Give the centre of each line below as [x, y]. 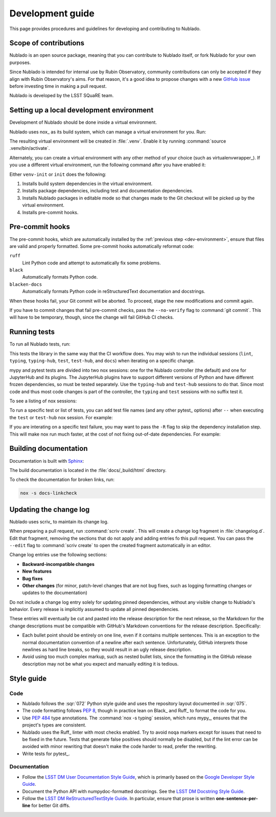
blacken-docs [26, 284]
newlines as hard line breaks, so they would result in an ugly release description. [107, 650]
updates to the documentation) [55, 593]
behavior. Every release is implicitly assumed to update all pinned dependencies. [95, 609]
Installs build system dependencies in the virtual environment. [87, 184]
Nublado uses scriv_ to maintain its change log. [59, 521]
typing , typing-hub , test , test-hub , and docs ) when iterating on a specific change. [102, 361]
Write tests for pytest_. [46, 754]
